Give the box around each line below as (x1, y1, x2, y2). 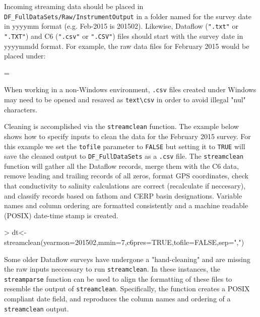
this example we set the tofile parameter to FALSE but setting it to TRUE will (4, 141, 245, 151)
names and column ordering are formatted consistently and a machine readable (4, 200, 248, 211)
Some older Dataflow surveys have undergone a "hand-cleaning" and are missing (4, 253, 250, 264)
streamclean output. (4, 303, 69, 313)
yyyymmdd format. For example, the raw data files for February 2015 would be (4, 40, 249, 51)
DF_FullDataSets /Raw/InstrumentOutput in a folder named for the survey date (4, 11, 251, 21)
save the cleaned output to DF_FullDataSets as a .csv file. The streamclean (4, 151, 244, 161)
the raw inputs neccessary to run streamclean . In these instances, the (4, 264, 220, 274)
